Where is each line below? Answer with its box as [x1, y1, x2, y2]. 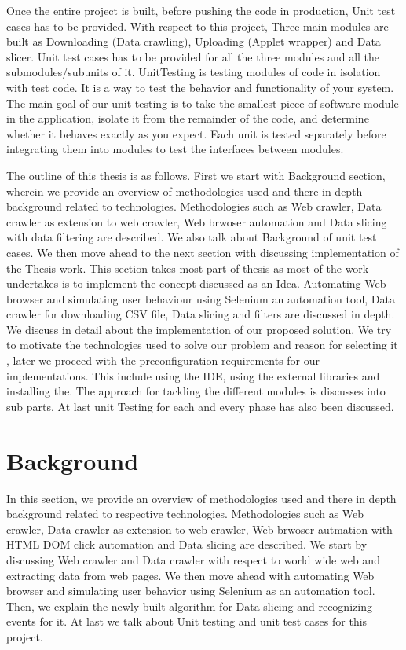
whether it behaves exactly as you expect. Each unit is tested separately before [6, 125, 386, 141]
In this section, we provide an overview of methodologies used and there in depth [6, 490, 397, 506]
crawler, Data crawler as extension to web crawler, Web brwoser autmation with [6, 520, 393, 537]
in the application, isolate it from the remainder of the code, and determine [6, 110, 369, 127]
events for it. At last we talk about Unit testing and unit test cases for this [6, 613, 368, 630]
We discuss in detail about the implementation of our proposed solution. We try [6, 321, 392, 337]
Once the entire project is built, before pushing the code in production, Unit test [6, 2, 396, 18]
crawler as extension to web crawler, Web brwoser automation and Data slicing [6, 213, 387, 230]
